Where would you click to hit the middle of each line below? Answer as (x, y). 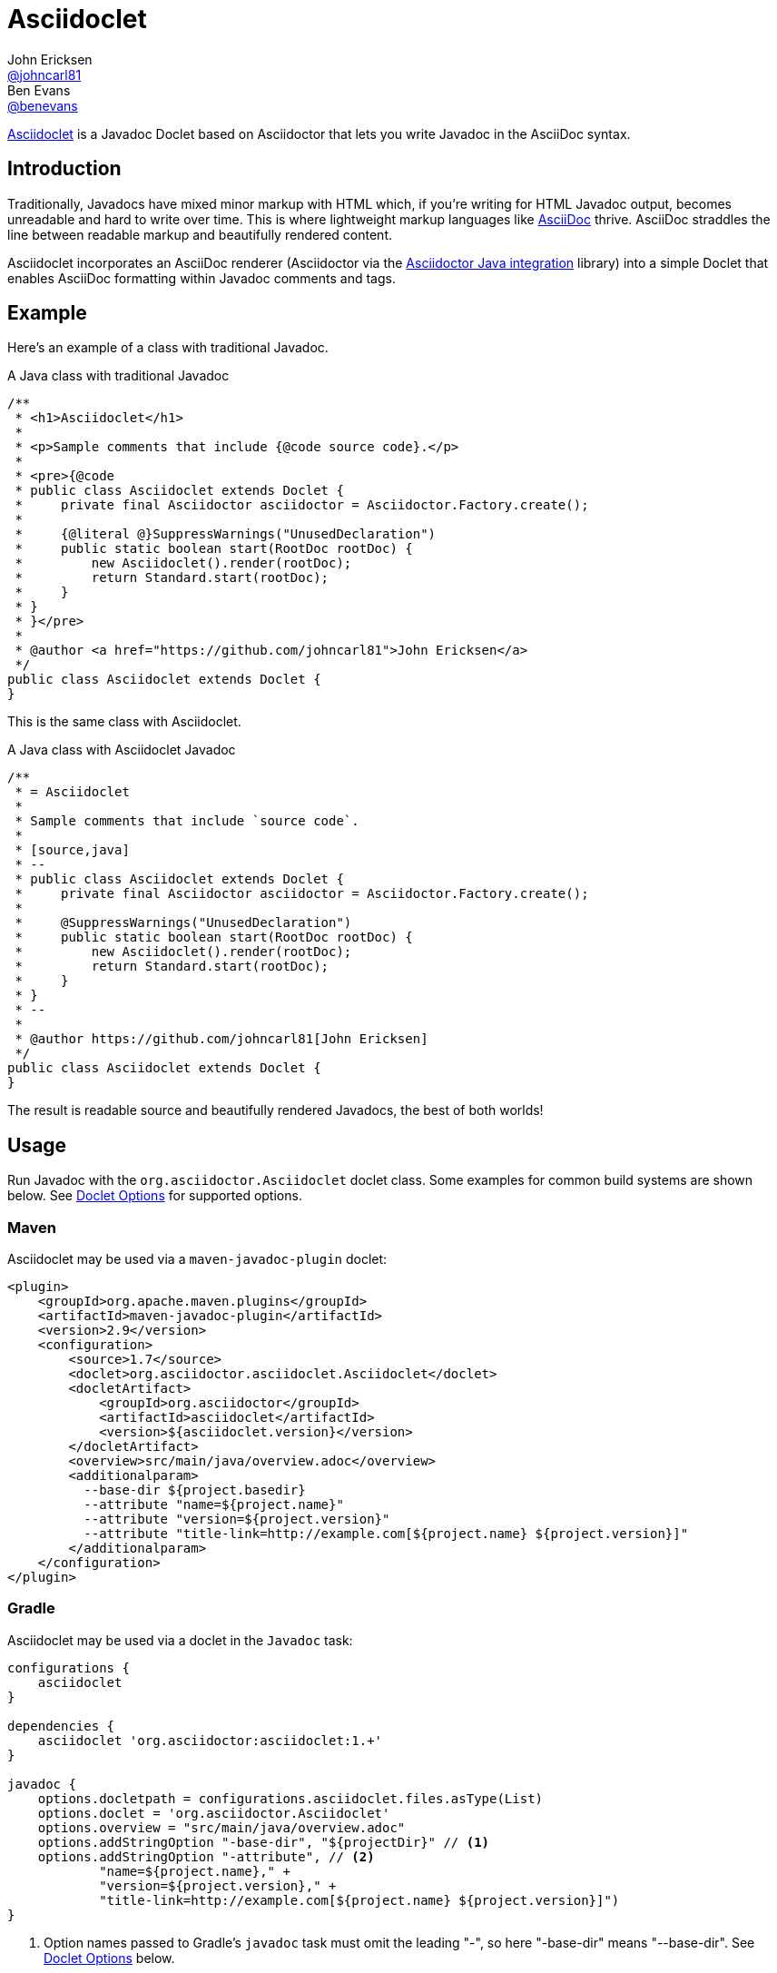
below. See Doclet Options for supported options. (155, 1196)
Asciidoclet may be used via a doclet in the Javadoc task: (180, 1640)
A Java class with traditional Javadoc (118, 376)
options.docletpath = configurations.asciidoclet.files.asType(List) (290, 1798)
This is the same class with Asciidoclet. (124, 722)
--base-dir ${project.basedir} (195, 1490)
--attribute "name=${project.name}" (214, 1505)
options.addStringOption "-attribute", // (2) (206, 1856)
